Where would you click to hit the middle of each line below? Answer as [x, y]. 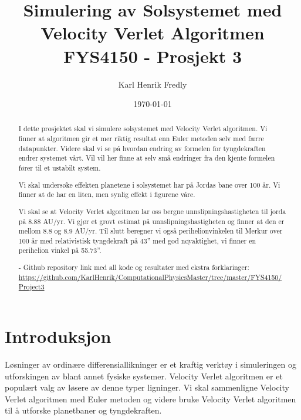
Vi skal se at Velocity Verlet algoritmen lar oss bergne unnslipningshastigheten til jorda [152, 211]
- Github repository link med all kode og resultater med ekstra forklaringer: [134, 267]
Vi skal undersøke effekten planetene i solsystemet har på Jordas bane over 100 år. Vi [149, 184]
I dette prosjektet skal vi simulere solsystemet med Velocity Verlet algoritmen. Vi [143, 129]
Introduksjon [58, 336]
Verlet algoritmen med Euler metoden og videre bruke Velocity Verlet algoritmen [150, 399]
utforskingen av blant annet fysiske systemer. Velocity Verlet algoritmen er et [144, 376]
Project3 [31, 287]
